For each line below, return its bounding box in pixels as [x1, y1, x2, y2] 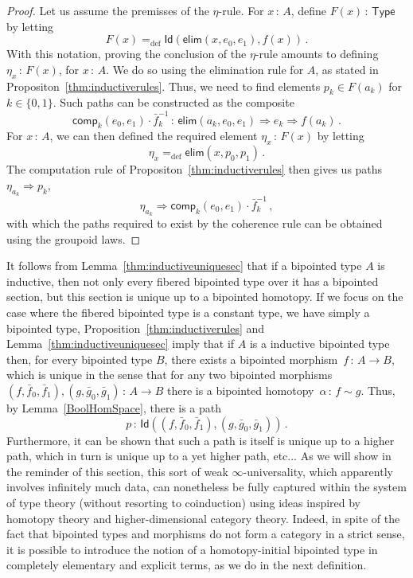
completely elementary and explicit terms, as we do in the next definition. [6, 557, 367, 573]
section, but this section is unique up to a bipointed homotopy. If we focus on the [6, 288, 403, 305]
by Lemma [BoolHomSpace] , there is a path [6, 399, 222, 416]
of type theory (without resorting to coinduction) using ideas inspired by [6, 494, 361, 510]
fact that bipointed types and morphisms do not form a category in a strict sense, [6, 525, 405, 542]
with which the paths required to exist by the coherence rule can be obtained [6, 215, 383, 231]
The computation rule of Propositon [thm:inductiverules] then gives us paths [6, 161, 383, 178]
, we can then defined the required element [49, 127, 258, 144]
